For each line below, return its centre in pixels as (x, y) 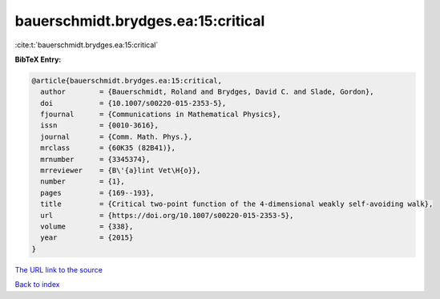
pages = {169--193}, (98, 193)
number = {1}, (83, 182)
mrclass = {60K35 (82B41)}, (108, 148)
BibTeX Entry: (38, 59)
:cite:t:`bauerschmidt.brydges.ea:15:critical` (87, 45)
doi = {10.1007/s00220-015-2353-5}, (133, 103)
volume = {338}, (87, 226)
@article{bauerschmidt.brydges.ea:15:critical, (127, 81)
